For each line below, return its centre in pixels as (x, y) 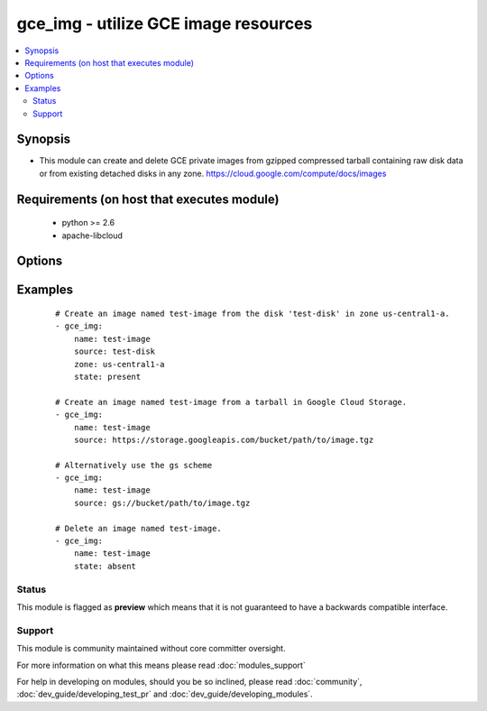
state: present (107, 376)
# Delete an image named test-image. (139, 528)
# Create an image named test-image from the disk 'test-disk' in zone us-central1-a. (253, 314)
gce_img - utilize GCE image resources (165, 23)
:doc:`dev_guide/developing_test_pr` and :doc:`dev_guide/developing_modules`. (165, 694)
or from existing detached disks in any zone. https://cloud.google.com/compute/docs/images (213, 173)
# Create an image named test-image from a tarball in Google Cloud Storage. (231, 402)
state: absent (105, 566)
